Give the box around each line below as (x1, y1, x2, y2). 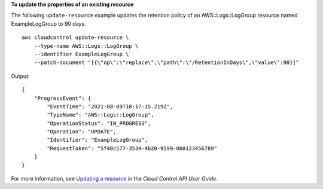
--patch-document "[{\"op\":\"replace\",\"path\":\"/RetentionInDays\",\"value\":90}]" (33, 59, 299, 66)
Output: (11, 72, 30, 80)
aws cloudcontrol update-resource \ (22, 34, 129, 41)
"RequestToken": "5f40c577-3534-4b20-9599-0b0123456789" (47, 145, 218, 152)
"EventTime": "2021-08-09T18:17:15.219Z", (47, 103, 173, 110)
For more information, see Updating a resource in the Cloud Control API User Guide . (11, 175, 218, 182)
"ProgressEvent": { (33, 94, 92, 102)
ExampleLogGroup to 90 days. (11, 20, 86, 27)
